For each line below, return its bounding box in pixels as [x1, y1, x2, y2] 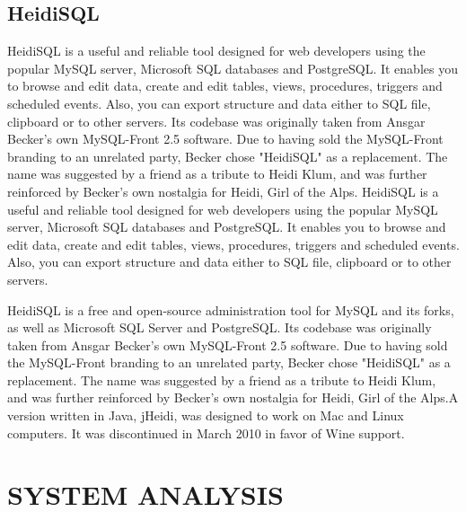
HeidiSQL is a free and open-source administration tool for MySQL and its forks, [7, 300, 454, 319]
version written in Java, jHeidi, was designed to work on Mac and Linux [7, 406, 404, 425]
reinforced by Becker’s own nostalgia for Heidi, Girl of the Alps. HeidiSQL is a [7, 181, 439, 200]
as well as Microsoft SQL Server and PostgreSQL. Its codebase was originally [7, 318, 432, 337]
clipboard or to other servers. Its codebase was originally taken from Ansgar [7, 111, 426, 130]
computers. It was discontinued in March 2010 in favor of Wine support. [7, 423, 405, 442]
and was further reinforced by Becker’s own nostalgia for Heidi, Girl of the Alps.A [7, 388, 459, 407]
